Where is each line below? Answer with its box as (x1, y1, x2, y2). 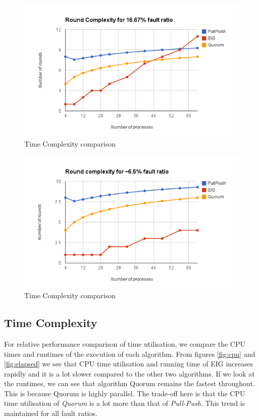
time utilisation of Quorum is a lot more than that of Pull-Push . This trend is (4, 398, 245, 408)
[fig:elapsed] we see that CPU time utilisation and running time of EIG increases (4, 358, 253, 369)
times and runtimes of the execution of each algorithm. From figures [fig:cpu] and (4, 348, 255, 359)
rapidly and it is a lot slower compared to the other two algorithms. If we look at (4, 368, 255, 379)
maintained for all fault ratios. (4, 408, 97, 418)
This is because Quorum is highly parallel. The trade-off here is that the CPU (4, 388, 245, 398)
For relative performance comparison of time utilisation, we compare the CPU (4, 338, 245, 349)
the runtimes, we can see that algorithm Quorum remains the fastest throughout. (4, 378, 255, 389)
